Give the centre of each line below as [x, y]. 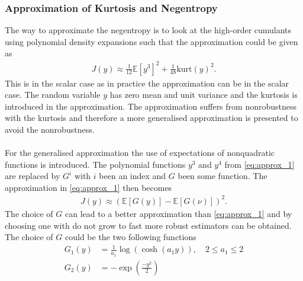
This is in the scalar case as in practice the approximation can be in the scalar [147, 83]
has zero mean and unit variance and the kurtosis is [204, 95]
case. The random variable [53, 95]
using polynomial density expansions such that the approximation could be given [151, 41]
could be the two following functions [130, 237]
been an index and [133, 176]
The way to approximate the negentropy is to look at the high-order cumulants [148, 30]
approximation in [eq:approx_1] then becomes [88, 187]
